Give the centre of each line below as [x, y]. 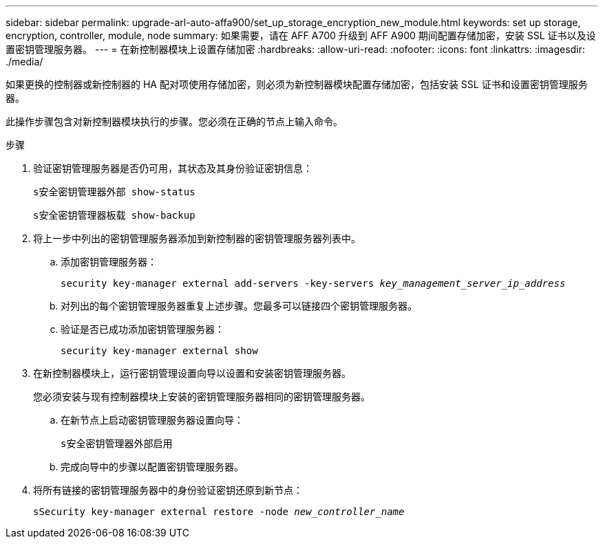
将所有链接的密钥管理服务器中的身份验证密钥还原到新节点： [168, 490]
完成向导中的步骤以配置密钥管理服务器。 [152, 467]
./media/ [24, 62]
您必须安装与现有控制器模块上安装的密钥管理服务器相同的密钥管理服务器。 [202, 396]
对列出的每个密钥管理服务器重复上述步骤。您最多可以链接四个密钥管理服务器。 [239, 306]
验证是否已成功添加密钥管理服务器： [142, 329]
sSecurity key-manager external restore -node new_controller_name [219, 512]
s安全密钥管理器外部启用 [117, 444]
